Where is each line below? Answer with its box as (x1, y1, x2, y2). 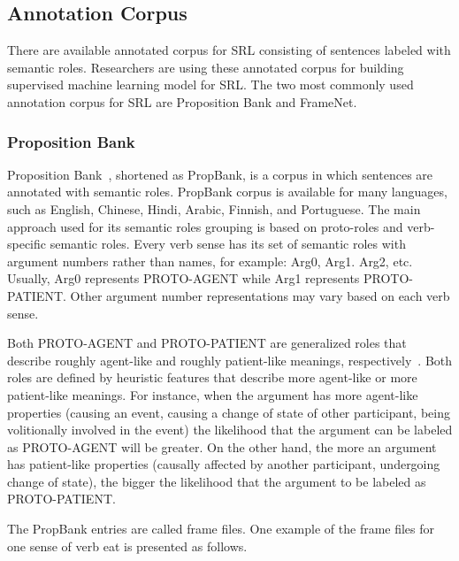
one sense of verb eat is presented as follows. (7, 536, 248, 555)
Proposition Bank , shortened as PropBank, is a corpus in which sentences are (7, 165, 433, 183)
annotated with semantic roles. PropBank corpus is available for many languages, (7, 182, 448, 201)
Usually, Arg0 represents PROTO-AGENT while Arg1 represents (7, 269, 360, 288)
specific (7, 234, 47, 253)
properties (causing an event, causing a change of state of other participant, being (7, 403, 450, 421)
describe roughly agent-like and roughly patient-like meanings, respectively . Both (7, 350, 453, 369)
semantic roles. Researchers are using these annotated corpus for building (7, 58, 404, 76)
